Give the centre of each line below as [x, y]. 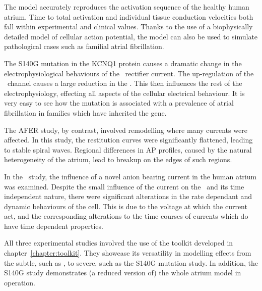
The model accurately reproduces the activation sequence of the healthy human [127, 7]
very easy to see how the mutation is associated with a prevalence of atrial [119, 103]
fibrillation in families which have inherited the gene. [85, 112]
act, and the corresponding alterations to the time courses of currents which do [126, 216]
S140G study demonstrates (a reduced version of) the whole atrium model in [123, 273]
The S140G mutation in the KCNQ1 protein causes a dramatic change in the [123, 63]
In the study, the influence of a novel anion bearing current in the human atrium [130, 176]
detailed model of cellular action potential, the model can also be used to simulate [131, 36]
